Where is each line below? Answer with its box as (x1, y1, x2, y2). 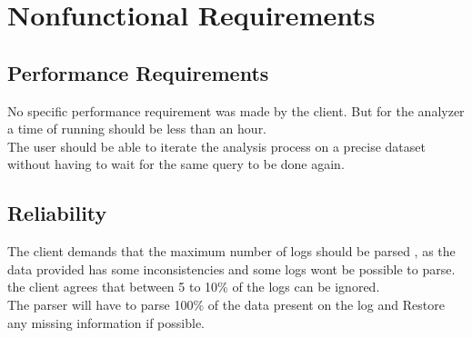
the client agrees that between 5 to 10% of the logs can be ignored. (7, 277, 380, 296)
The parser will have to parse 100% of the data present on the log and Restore (7, 294, 445, 313)
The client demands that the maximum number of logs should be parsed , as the (7, 242, 456, 261)
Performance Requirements (7, 58, 269, 86)
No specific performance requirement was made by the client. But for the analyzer (7, 101, 465, 120)
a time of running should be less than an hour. (7, 119, 267, 138)
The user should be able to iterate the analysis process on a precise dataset (7, 136, 426, 155)
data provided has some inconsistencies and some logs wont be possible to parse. (7, 259, 456, 278)
